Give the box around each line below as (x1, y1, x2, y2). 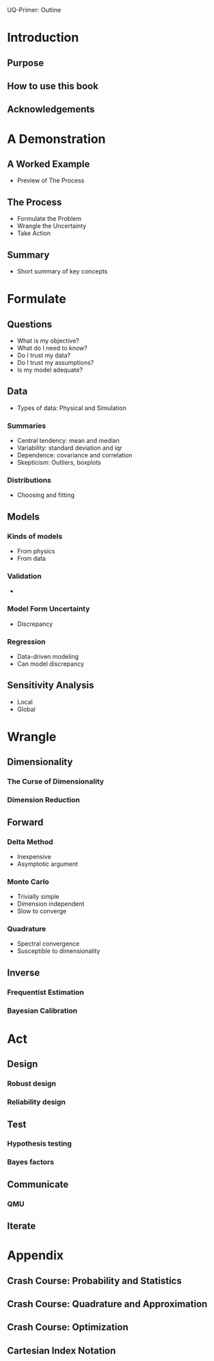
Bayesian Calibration (7, 1006, 77, 1015)
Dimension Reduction (7, 795, 80, 805)
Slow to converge (16, 907, 67, 915)
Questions (7, 318, 53, 330)
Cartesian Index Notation (7, 1345, 116, 1356)
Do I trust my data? (16, 351, 70, 359)
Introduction (7, 30, 79, 45)
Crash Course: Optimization (7, 1321, 129, 1333)
